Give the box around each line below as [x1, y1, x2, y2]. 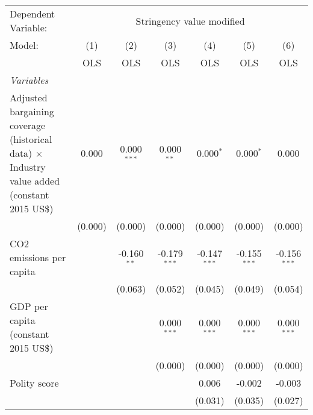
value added [10, 174, 60, 188]
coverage [10, 118, 46, 132]
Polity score [10, 376, 59, 390]
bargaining [10, 104, 54, 118]
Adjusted [10, 90, 48, 104]
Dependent [10, 7, 55, 21]
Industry [10, 160, 46, 174]
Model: [10, 38, 39, 52]
